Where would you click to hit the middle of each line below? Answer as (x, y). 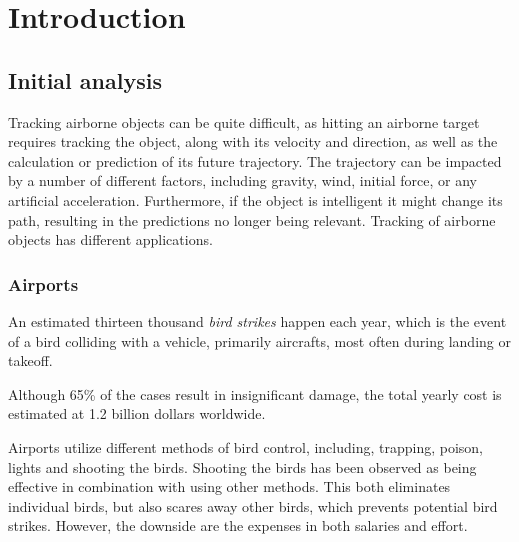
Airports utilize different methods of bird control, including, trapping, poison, (246, 446)
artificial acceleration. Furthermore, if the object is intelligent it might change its (255, 199)
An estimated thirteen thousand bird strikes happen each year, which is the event (257, 320)
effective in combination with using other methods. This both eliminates (229, 486)
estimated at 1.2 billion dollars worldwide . (137, 413)
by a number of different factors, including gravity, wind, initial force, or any (242, 180)
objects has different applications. (110, 239)
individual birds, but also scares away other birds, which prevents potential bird (253, 505)
